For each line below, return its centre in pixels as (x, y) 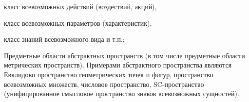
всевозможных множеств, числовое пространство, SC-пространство (104, 84)
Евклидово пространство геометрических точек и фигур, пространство (109, 74)
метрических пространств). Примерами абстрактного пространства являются (118, 65)
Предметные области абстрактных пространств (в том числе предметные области (124, 55)
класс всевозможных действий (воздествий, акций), (80, 6)
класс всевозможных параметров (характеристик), (78, 23)
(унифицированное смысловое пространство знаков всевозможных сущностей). (122, 93)
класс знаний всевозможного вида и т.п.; (64, 39)
